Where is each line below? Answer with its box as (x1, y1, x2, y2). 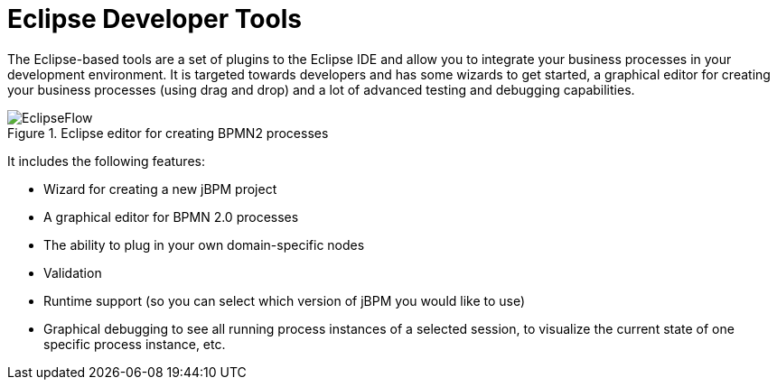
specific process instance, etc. (43, 336, 226, 352)
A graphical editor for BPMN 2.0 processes (43, 208, 299, 225)
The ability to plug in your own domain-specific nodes (43, 236, 365, 253)
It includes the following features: (7, 152, 205, 169)
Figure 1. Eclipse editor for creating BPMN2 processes (7, 124, 329, 141)
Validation (43, 264, 102, 281)
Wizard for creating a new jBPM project (43, 180, 277, 197)
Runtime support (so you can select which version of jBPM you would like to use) (43, 292, 526, 309)
